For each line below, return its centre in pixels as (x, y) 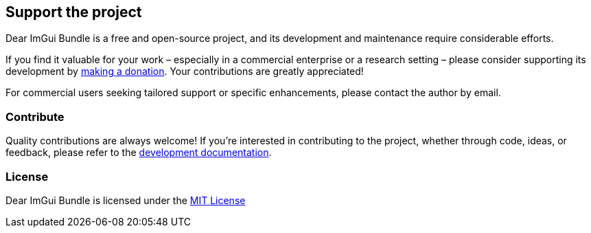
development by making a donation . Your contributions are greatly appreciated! (185, 71)
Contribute (35, 116)
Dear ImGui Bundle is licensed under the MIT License (126, 200)
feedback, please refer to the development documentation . (139, 153)
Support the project (74, 12)
